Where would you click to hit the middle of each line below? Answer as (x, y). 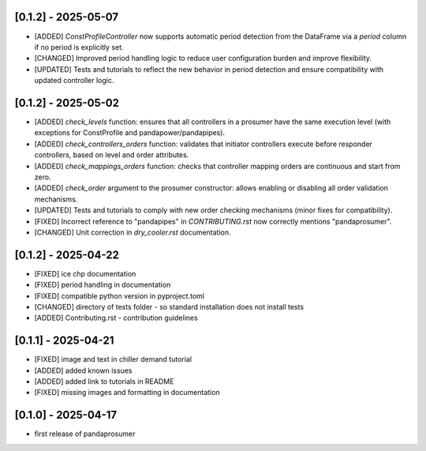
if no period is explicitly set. (79, 47)
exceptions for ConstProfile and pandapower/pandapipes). (129, 133)
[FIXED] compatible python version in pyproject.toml (120, 295)
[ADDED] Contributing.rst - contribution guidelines (116, 318)
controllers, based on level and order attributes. (112, 155)
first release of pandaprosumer (85, 434)
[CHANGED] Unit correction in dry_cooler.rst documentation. (133, 232)
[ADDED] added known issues (83, 370)
